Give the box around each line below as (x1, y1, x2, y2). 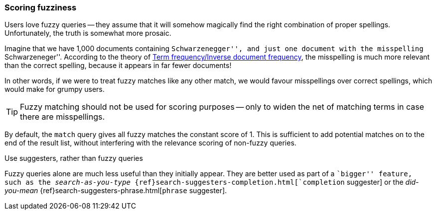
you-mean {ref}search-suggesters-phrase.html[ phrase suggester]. (4, 186, 227, 195)
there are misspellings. (20, 112, 105, 122)
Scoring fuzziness (4, 2, 77, 12)
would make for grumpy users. (4, 85, 105, 94)
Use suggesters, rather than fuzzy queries (4, 154, 143, 163)
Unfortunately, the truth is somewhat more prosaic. (4, 29, 171, 38)
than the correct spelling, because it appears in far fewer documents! (4, 61, 232, 70)
